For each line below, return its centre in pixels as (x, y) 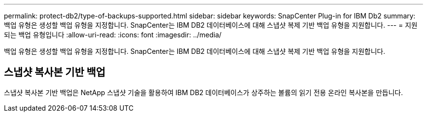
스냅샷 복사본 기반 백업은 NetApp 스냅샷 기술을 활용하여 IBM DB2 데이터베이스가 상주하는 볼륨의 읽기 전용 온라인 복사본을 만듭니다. (204, 92)
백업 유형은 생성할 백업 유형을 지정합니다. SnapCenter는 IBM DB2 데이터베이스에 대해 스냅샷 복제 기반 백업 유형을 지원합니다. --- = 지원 (211, 25)
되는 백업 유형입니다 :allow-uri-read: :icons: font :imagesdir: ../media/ (113, 35)
